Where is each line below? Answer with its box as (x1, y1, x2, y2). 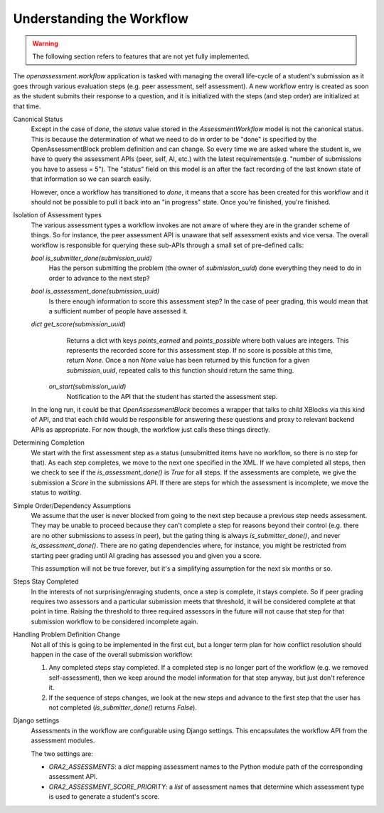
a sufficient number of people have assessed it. (48, 306, 188, 315)
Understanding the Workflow (13, 11, 188, 26)
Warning (32, 39, 58, 48)
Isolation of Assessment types (13, 211, 102, 219)
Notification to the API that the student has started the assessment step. (66, 392, 278, 400)
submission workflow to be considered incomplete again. (31, 617, 198, 626)
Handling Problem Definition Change (13, 631, 120, 639)
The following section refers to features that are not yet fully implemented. (32, 52, 250, 61)
